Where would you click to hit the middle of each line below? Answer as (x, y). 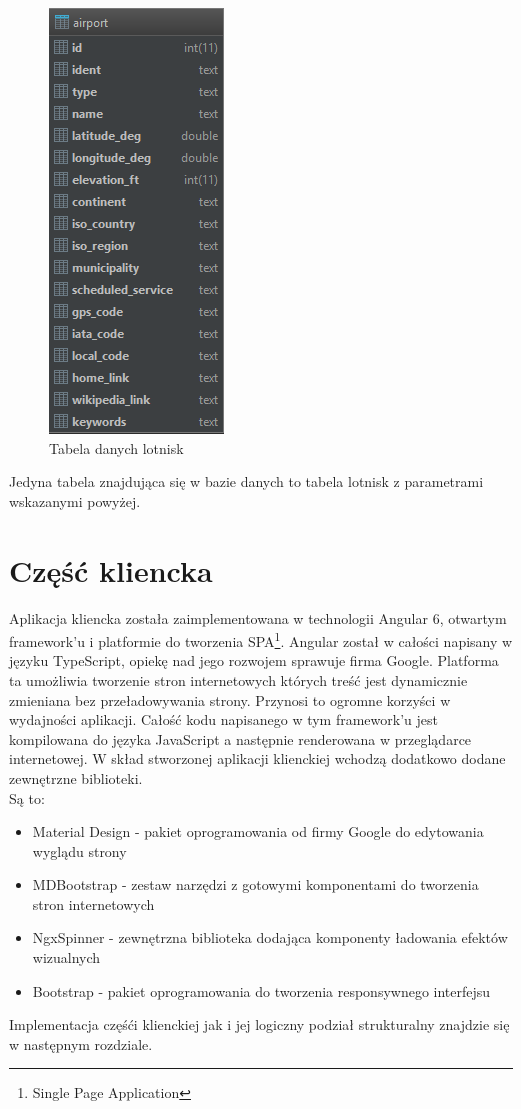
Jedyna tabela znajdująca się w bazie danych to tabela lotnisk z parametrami (246, 481)
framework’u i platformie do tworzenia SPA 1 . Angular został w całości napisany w (261, 639)
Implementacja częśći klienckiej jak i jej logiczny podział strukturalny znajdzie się (259, 1024)
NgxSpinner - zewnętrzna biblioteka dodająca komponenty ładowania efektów (270, 937)
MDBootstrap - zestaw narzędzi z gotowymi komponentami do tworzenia (255, 884)
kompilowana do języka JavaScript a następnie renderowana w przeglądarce (240, 738)
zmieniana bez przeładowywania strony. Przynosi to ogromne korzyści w (230, 699)
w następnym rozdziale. (81, 1043)
